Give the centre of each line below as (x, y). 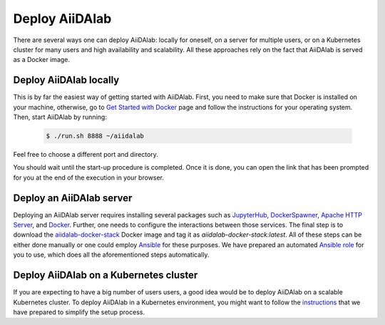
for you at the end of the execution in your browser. (88, 177)
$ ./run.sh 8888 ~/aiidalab (95, 136)
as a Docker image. (42, 60)
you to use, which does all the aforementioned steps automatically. (111, 255)
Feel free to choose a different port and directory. (86, 154)
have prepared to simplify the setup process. (79, 312)
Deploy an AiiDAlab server (73, 198)
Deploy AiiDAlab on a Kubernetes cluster (106, 275)
